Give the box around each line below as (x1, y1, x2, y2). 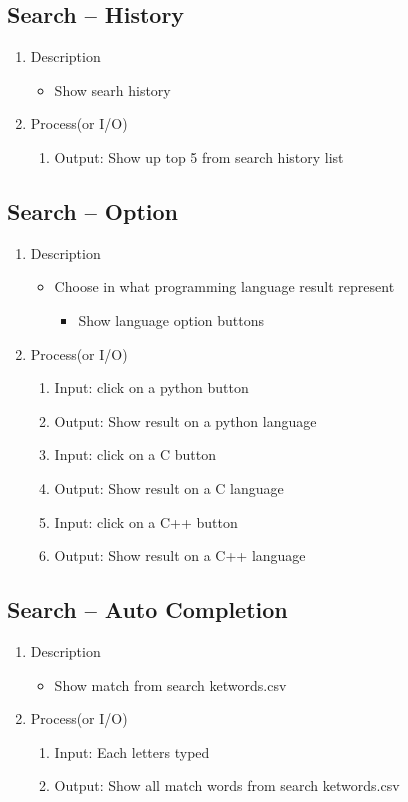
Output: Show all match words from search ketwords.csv (54, 775, 400, 796)
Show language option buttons (78, 309, 265, 330)
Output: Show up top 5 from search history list (54, 146, 344, 167)
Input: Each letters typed (54, 741, 210, 762)
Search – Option (7, 195, 178, 226)
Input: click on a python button (54, 377, 249, 398)
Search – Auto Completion (7, 594, 288, 625)
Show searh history (54, 79, 171, 100)
